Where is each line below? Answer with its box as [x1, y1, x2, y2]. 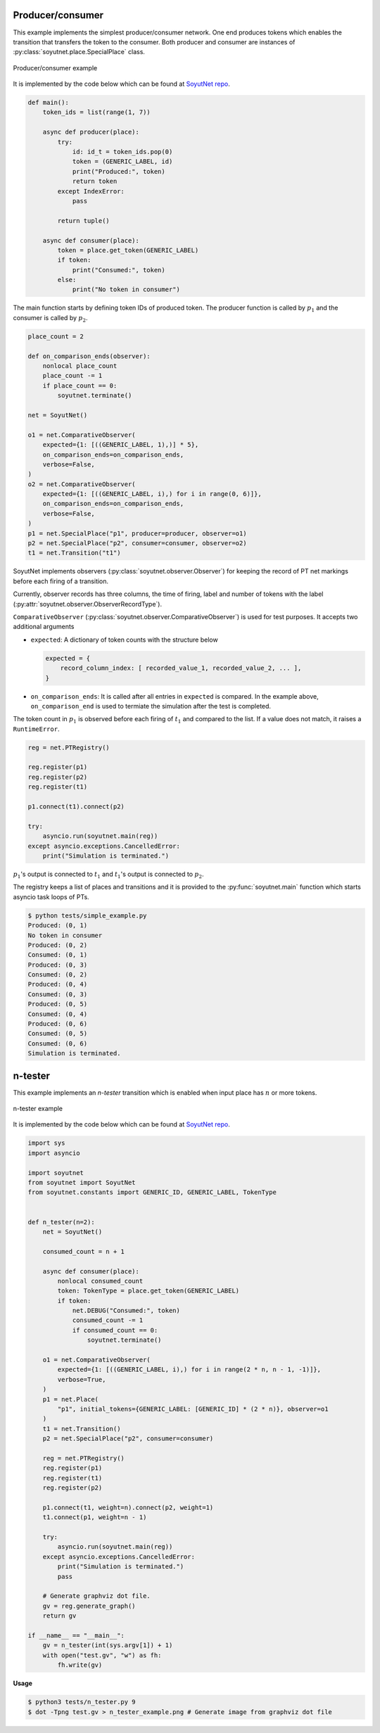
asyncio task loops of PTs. [13, 892, 89, 901]
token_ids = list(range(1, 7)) [42, 108, 151, 116]
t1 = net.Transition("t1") [27, 549, 121, 557]
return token [72, 177, 118, 186]
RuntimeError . [13, 725, 60, 733]
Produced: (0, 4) [27, 980, 88, 989]
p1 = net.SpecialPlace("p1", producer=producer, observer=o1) [27, 529, 247, 538]
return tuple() [57, 217, 110, 224]
